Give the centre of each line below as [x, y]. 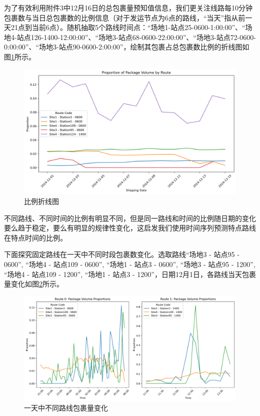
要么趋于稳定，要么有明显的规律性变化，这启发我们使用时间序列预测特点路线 [130, 228]
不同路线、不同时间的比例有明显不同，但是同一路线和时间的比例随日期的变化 [130, 218]
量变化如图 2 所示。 [34, 284]
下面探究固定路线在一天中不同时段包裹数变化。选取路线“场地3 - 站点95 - [122, 254]
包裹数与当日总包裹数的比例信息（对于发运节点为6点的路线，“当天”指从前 [125, 17]
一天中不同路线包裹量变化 [66, 408]
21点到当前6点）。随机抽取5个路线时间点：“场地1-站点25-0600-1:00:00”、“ [128, 27]
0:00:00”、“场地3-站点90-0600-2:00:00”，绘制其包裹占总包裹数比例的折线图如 [127, 47]
